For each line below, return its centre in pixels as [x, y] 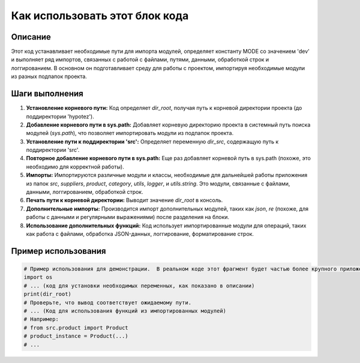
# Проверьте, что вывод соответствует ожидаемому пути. [108, 302]
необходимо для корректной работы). [75, 166]
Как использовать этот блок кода [100, 16]
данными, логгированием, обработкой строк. [85, 192]
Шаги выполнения [47, 94]
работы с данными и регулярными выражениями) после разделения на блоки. [128, 217]
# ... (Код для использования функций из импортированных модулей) [125, 311]
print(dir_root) [48, 294]
